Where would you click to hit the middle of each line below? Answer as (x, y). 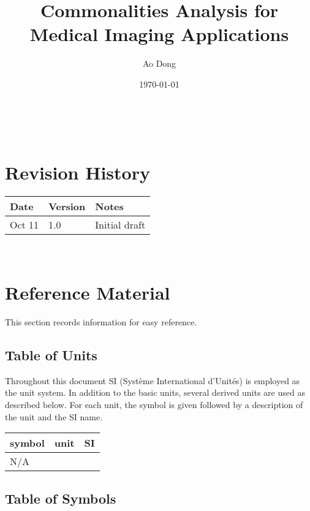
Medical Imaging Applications (159, 34)
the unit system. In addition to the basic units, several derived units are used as (155, 392)
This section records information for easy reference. (101, 321)
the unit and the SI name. (54, 416)
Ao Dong (159, 63)
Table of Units (51, 354)
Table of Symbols (61, 498)
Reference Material (88, 292)
